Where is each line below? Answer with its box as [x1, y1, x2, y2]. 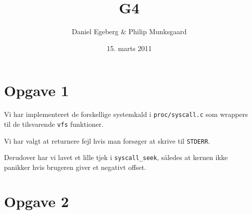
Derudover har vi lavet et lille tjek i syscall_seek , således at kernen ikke [4, 152, 228, 162]
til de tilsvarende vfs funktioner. [4, 118, 104, 129]
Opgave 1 [4, 80, 69, 101]
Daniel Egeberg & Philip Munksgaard [72, 26, 187, 37]
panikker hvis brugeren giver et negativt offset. [4, 161, 147, 172]
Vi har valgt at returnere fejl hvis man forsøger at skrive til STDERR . [4, 135, 210, 146]
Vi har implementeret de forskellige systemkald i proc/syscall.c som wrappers [4, 109, 248, 119]
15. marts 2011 [106, 43, 152, 53]
